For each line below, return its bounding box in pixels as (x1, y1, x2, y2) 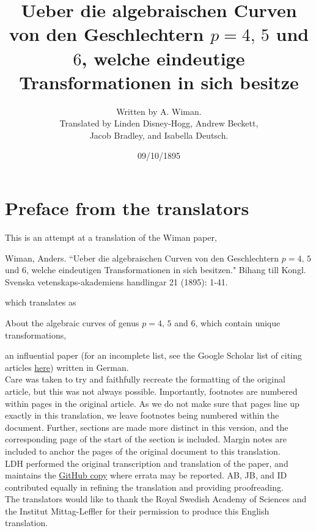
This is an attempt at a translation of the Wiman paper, (5, 231, 217, 243)
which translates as (5, 296, 76, 309)
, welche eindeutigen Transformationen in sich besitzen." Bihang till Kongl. (26, 263, 306, 276)
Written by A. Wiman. (116, 104, 202, 117)
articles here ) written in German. (5, 361, 129, 373)
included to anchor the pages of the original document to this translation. (5, 444, 281, 457)
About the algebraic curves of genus (5, 316, 139, 329)
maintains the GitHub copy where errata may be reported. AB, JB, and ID (5, 469, 287, 482)
